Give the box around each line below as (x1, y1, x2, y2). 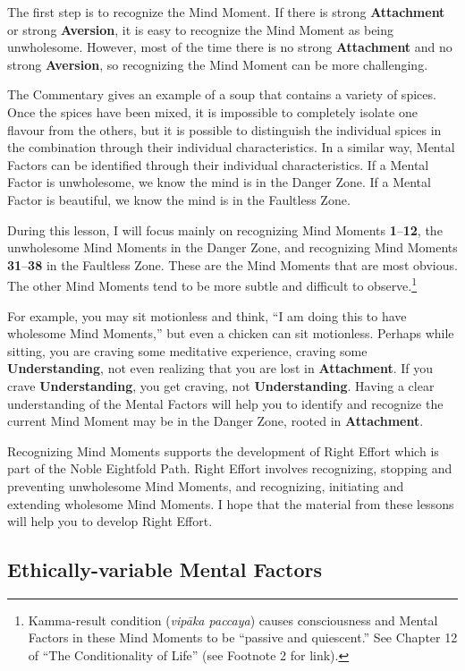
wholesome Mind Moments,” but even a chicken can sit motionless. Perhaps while (7, 324, 454, 343)
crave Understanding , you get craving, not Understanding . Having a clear (7, 376, 435, 395)
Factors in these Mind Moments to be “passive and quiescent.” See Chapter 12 (28, 628, 458, 647)
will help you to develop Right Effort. (7, 512, 213, 531)
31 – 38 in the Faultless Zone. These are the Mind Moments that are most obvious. (7, 255, 458, 274)
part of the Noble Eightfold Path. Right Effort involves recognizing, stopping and (7, 459, 452, 478)
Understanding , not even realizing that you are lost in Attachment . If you (7, 359, 434, 378)
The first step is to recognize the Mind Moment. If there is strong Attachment (7, 3, 445, 21)
